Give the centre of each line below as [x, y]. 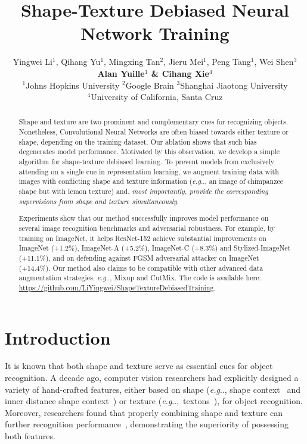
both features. [30, 436]
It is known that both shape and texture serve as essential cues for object [139, 366]
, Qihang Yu [78, 62]
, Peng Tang [229, 62]
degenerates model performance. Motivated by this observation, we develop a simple [149, 151]
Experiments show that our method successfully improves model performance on [144, 218]
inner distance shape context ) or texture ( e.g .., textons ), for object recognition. [154, 401]
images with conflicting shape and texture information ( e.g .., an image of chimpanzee [151, 181]
